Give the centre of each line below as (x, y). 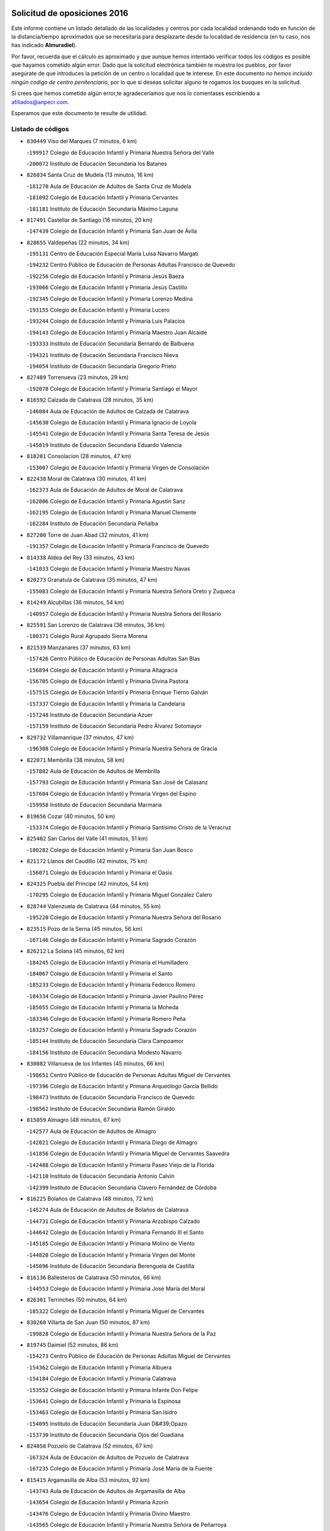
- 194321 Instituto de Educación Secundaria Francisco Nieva (102, 355)
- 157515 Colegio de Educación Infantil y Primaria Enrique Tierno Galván (117, 693)
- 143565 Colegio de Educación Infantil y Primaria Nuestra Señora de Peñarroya (127, 1525)
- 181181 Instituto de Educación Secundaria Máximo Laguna (102, 209)
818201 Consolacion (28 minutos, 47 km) (79, 456)
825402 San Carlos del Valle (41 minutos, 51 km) (87, 838)
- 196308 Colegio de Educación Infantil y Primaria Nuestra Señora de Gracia (122, 749)
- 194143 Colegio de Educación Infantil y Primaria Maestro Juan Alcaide (117, 332)
